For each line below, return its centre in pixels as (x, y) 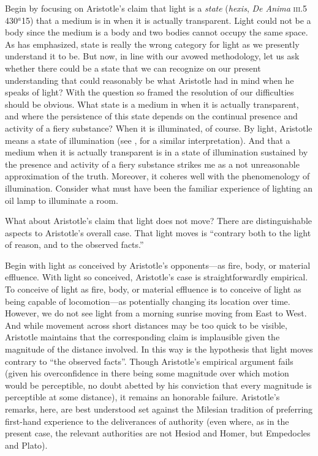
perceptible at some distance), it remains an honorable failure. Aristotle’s (142, 397)
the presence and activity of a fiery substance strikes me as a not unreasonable (152, 164)
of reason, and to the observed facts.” (74, 245)
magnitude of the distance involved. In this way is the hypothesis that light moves (159, 349)
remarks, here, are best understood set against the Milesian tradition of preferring (159, 409)
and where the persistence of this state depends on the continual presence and (151, 116)
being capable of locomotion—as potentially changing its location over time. (148, 301)
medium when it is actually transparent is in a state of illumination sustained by (157, 152)
